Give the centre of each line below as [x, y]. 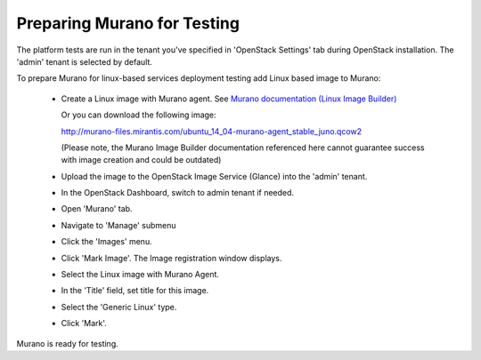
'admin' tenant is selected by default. [85, 61]
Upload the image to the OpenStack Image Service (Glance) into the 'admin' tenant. [214, 176]
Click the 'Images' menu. [106, 242]
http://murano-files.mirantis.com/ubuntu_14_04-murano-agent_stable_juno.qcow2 [212, 131]
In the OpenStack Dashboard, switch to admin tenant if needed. [177, 193]
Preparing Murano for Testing [128, 23]
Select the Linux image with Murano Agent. [140, 275]
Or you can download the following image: [139, 115]
